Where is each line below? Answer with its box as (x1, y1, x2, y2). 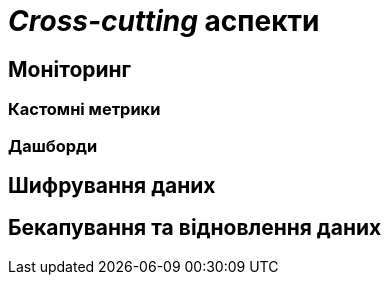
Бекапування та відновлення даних (8, 215, 382, 241)
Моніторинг (8, 56, 132, 82)
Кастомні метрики (8, 99, 161, 120)
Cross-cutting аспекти (8, 4, 320, 38)
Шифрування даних (8, 172, 216, 198)
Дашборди (8, 135, 98, 156)
